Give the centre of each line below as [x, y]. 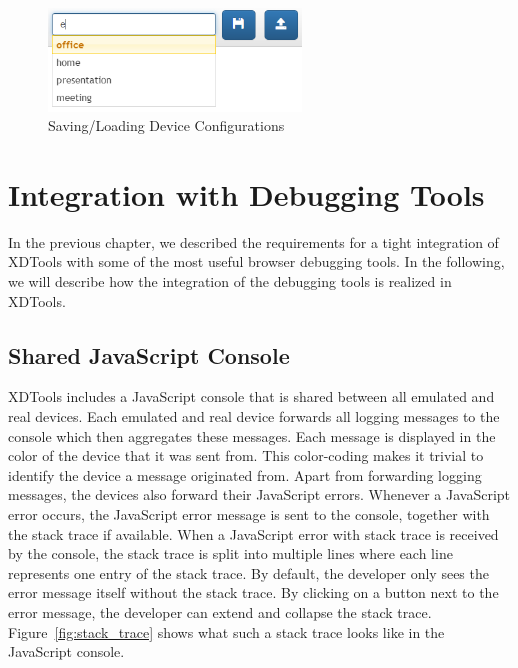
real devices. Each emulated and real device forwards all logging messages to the [254, 416]
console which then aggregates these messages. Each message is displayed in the [252, 435]
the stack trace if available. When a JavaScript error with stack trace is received [253, 533]
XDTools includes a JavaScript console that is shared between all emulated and [251, 396]
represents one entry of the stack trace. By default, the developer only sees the [248, 572]
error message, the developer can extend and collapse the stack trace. [220, 611]
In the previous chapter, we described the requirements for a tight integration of [253, 241]
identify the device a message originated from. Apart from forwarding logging [245, 474]
